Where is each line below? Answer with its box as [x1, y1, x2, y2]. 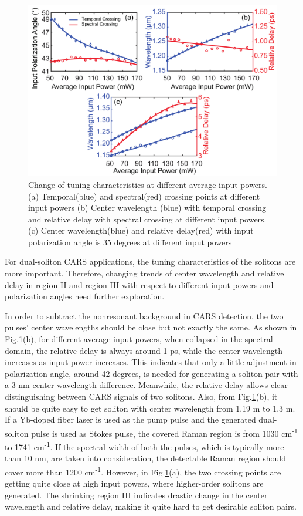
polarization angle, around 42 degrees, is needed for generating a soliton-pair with [5, 367, 298, 379]
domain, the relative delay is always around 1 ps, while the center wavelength [5, 344, 282, 356]
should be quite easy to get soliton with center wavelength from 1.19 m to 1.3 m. [5, 402, 295, 414]
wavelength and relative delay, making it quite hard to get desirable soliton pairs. [5, 500, 297, 512]
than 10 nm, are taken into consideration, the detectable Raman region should [5, 452, 286, 464]
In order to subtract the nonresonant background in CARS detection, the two [5, 309, 284, 322]
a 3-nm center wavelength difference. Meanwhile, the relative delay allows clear [5, 379, 288, 391]
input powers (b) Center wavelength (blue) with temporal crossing [28, 201, 266, 214]
